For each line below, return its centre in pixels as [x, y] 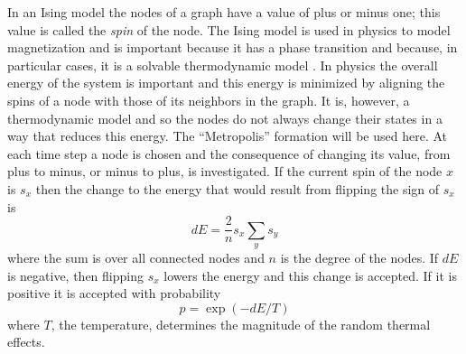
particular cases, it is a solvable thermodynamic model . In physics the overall [223, 65]
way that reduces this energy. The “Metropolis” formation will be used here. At [227, 136]
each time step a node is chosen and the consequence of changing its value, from [229, 153]
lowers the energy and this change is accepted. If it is [310, 275]
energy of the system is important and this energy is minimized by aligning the [226, 83]
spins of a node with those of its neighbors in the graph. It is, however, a [209, 100]
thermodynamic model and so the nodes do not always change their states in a [225, 118]
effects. [26, 342]
